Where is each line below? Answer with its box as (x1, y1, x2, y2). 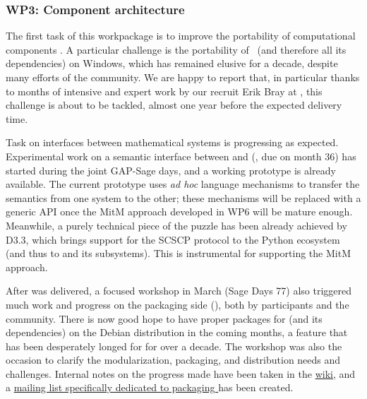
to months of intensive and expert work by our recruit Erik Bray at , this (6, 83, 323, 98)
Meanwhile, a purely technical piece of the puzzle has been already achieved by (6, 218, 347, 232)
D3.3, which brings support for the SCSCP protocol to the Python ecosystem (6, 232, 340, 246)
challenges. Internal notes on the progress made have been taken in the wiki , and (6, 366, 356, 381)
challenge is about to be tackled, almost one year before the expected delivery (6, 97, 342, 112)
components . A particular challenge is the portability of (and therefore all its (6, 42, 347, 56)
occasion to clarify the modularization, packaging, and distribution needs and (6, 352, 341, 367)
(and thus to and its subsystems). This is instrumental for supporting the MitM (6, 246, 351, 261)
